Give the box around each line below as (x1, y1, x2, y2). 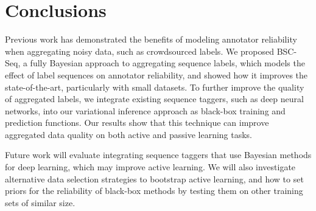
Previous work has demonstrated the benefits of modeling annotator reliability (5, 33, 297, 46)
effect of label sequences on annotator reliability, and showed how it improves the (5, 68, 308, 81)
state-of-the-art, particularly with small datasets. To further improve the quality (5, 80, 304, 93)
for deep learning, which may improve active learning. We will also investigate (5, 161, 296, 173)
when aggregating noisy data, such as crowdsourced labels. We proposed (5, 44, 275, 57)
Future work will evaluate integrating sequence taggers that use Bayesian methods (5, 148, 312, 161)
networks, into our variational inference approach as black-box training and (5, 104, 286, 117)
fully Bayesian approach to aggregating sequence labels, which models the (30, 57, 305, 69)
